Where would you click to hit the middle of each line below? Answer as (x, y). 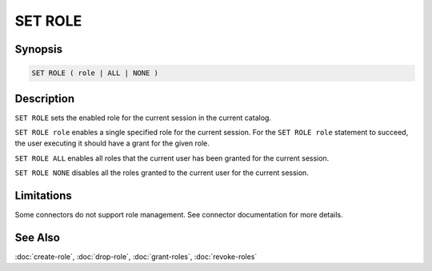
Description (45, 99)
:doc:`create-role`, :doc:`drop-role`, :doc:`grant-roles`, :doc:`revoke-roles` (136, 257)
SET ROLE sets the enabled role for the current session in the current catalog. (143, 118)
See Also (37, 237)
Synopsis (39, 49)
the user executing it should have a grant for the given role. (112, 143)
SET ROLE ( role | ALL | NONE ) (95, 73)
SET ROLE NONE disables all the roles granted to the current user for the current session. (162, 173)
